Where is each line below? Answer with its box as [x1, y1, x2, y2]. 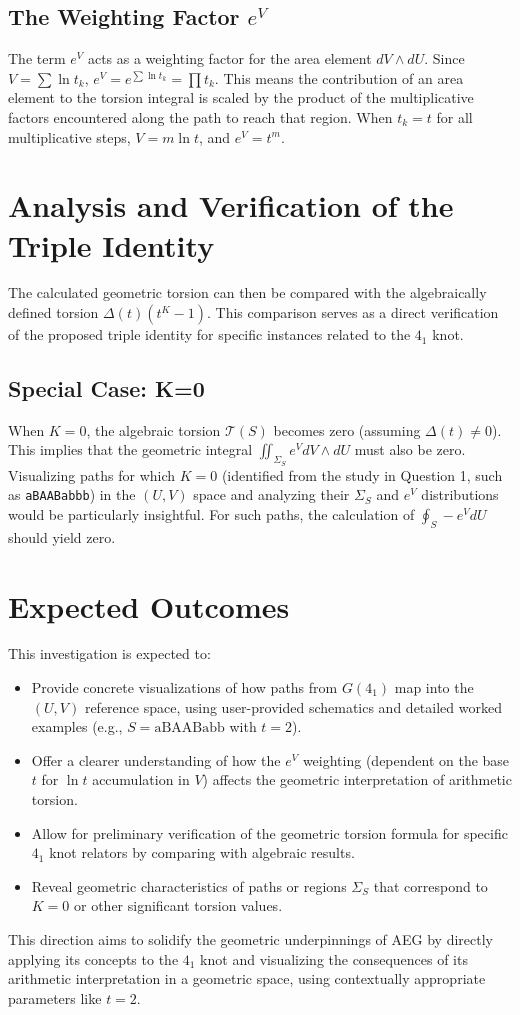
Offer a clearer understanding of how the [31, 749, 281, 770]
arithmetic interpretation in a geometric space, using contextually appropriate [8, 968, 486, 989]
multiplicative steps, [8, 126, 131, 147]
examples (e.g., [31, 716, 123, 737]
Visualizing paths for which [8, 464, 176, 485]
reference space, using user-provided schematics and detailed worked [84, 696, 502, 717]
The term [8, 48, 66, 69]
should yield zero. [8, 526, 116, 547]
